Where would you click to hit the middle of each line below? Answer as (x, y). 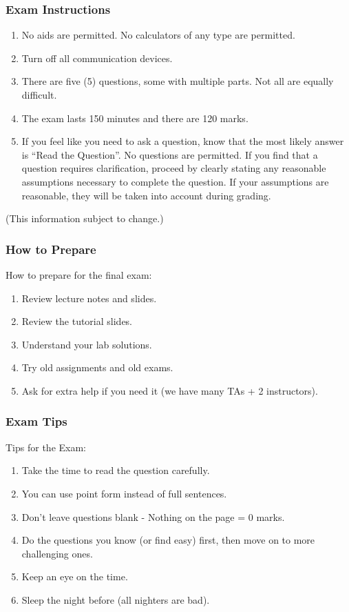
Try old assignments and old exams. (97, 367)
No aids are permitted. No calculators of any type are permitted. (158, 35)
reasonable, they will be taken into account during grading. (146, 195)
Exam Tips (36, 421)
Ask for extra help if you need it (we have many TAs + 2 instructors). (170, 390)
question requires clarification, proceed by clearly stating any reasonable (174, 168)
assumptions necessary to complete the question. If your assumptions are (175, 181)
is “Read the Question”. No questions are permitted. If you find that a (170, 154)
